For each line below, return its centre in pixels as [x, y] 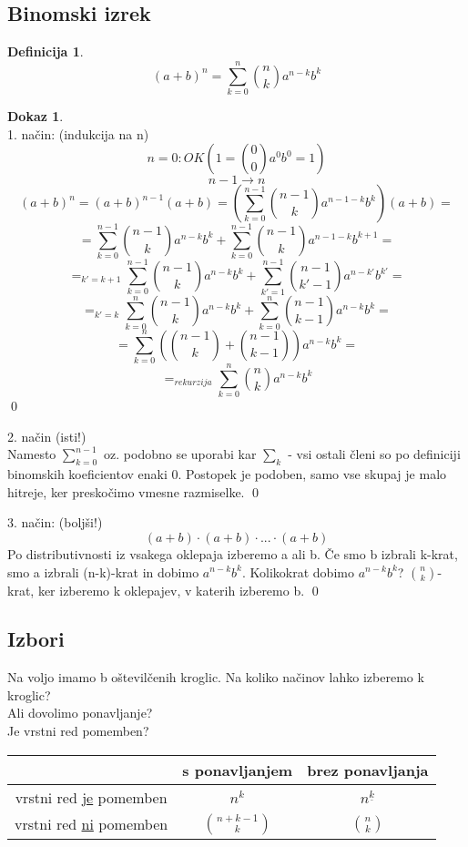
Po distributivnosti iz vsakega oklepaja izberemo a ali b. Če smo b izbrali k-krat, [233, 553]
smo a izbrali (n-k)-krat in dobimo [103, 571]
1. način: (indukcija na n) [78, 133]
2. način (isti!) [47, 436]
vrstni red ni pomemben [92, 824]
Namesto [32, 454]
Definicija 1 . [46, 51]
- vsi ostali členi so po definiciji [374, 454]
